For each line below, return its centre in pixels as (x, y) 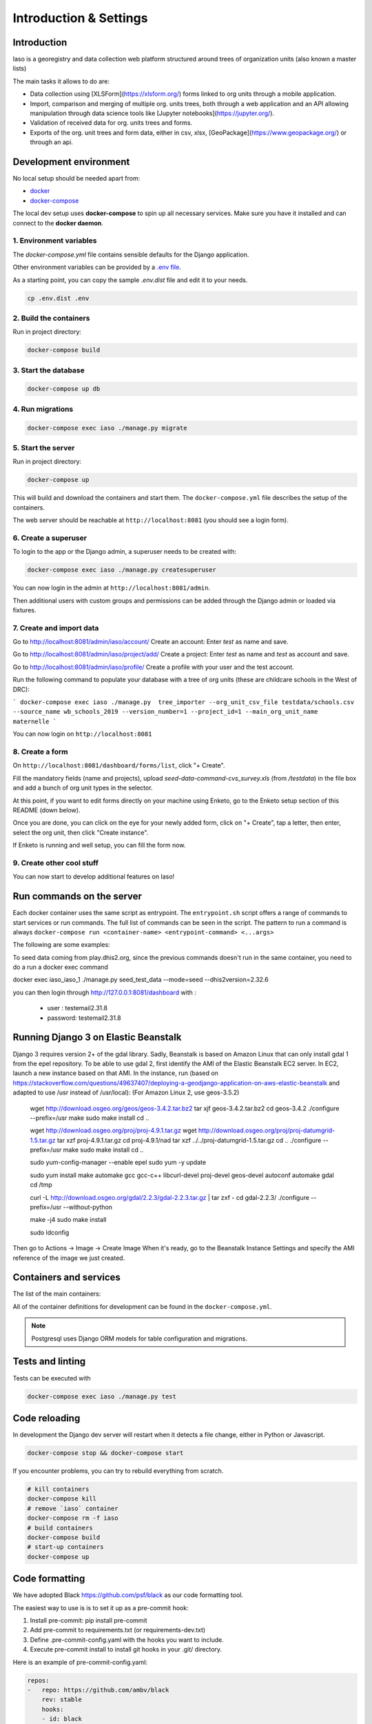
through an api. (52, 142)
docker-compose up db (64, 389)
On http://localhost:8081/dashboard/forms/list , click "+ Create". (119, 765)
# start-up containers (65, 1547)
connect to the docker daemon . (58, 223)
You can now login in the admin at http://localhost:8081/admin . (111, 588)
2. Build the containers (51, 318)
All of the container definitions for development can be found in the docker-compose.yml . (142, 1306)
